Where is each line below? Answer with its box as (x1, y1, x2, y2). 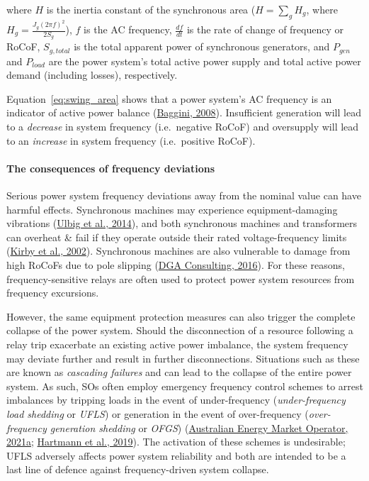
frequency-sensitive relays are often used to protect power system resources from (6, 271, 355, 286)
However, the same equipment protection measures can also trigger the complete (6, 309, 356, 324)
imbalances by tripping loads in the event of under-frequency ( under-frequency (6, 392, 346, 407)
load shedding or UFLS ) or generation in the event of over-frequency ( (6, 406, 309, 421)
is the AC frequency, (84, 22, 172, 37)
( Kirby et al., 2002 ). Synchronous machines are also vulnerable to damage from (6, 243, 351, 258)
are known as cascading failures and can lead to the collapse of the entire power (6, 365, 352, 380)
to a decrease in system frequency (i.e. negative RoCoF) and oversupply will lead (6, 119, 359, 134)
